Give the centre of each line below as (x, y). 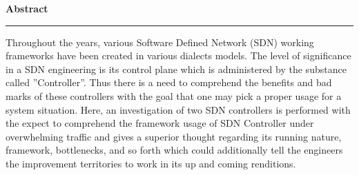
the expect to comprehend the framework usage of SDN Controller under (160, 123)
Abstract (27, 8)
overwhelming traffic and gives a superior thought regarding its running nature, (174, 136)
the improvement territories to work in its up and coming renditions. (151, 163)
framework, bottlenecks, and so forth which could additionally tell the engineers (174, 150)
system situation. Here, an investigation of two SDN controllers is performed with (178, 109)
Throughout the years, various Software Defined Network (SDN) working (160, 42)
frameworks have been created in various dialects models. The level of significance (178, 55)
